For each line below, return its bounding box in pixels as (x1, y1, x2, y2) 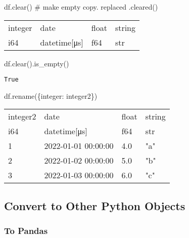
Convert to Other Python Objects (4, 197, 185, 213)
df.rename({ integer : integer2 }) (4, 90, 98, 101)
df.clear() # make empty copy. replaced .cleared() (4, 2, 158, 12)
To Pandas (4, 224, 48, 237)
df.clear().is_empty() (4, 58, 69, 68)
